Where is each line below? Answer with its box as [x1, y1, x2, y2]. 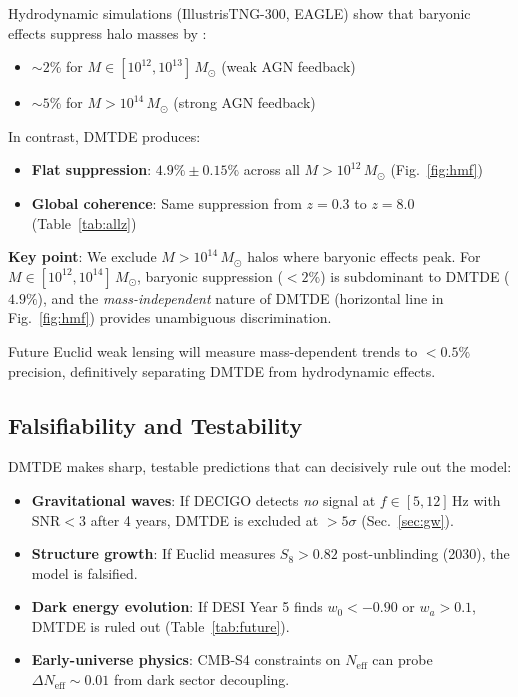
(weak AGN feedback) [221, 56, 356, 77]
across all [243, 159, 300, 180]
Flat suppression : [31, 159, 152, 180]
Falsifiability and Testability [8, 409, 303, 440]
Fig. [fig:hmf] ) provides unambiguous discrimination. [8, 307, 332, 328]
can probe [372, 649, 433, 670]
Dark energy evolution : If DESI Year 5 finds [31, 596, 323, 617]
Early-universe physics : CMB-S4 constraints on [31, 649, 341, 670]
